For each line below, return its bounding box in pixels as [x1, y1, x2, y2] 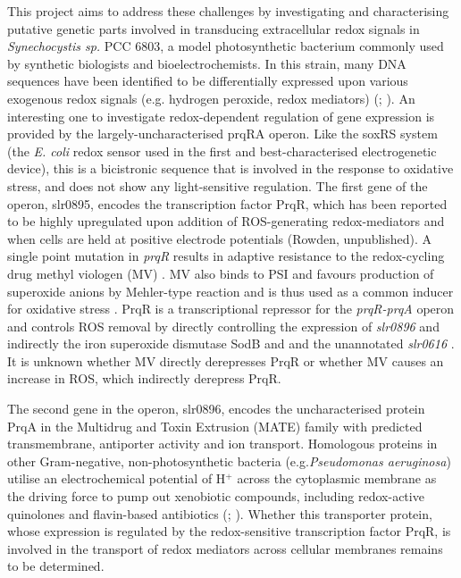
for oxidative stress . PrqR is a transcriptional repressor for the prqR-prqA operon [7, 299, 455, 318]
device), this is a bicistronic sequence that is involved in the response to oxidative [7, 159, 454, 178]
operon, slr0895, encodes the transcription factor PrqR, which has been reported [7, 194, 448, 213]
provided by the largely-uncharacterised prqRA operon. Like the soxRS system [7, 124, 438, 143]
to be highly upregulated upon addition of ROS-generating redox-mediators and [7, 212, 445, 230]
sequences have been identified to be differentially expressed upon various [7, 71, 408, 90]
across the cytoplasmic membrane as [237, 469, 437, 488]
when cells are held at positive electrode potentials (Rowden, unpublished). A [7, 229, 432, 247]
